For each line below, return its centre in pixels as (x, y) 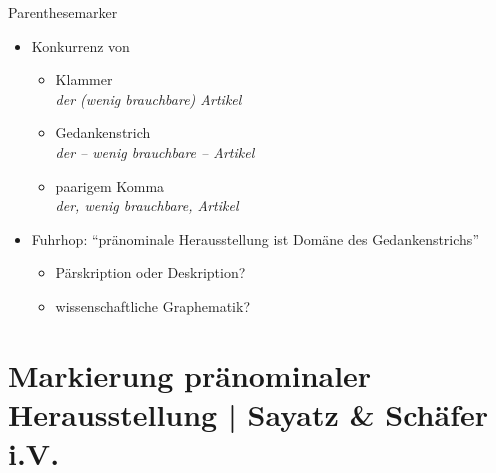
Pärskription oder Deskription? (150, 272)
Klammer (84, 79)
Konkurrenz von (80, 45)
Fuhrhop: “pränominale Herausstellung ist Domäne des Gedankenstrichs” (255, 238)
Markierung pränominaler (190, 374)
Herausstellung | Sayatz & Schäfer (248, 413)
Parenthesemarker (63, 12)
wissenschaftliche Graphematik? (153, 305)
